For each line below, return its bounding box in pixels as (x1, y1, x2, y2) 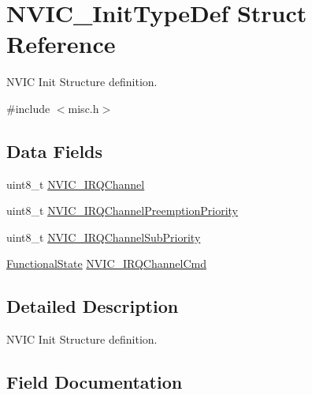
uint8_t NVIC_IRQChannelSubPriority (6, 228, 201, 245)
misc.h (68, 100, 99, 116)
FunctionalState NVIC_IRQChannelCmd (6, 255, 206, 272)
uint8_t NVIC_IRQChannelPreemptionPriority (6, 202, 238, 219)
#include (6, 100, 50, 116)
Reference (6, 28, 116, 60)
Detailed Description (6, 294, 179, 318)
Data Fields (6, 138, 103, 163)
